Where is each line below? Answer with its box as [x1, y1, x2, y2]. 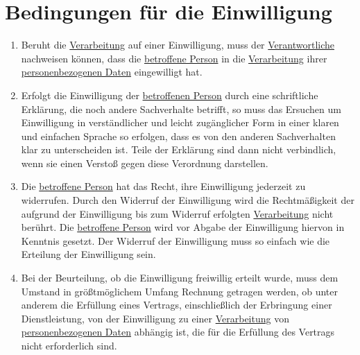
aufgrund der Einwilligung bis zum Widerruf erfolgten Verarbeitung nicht [21, 206, 334, 220]
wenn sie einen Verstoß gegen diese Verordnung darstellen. [21, 155, 268, 170]
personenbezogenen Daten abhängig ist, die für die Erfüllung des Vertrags [21, 324, 335, 339]
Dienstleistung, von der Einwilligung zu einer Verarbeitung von [21, 311, 289, 325]
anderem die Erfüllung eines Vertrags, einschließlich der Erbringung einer [21, 297, 332, 312]
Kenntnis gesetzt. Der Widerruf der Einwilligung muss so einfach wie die [21, 233, 330, 248]
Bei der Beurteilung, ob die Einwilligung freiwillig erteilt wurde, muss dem [21, 270, 338, 285]
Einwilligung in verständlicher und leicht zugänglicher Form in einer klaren [21, 115, 339, 130]
